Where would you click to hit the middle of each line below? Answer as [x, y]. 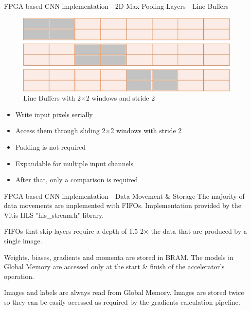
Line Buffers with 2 [52, 98]
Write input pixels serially [54, 114]
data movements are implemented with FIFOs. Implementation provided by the [123, 205]
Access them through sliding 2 [60, 130]
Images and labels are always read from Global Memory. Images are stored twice [124, 292]
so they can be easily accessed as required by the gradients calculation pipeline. [122, 302]
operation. [19, 276]
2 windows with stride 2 [146, 130]
